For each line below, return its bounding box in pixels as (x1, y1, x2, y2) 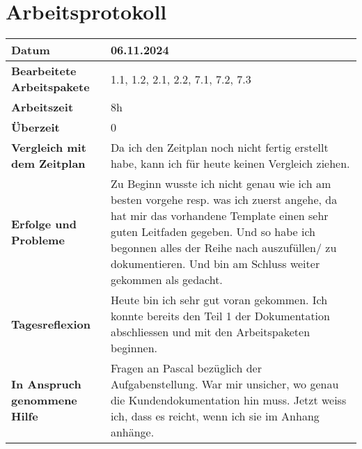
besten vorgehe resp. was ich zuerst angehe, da (110, 191, 338, 208)
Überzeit (11, 119, 60, 136)
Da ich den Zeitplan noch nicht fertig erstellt (110, 139, 329, 156)
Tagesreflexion (11, 315, 91, 332)
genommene (11, 392, 77, 409)
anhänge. (110, 424, 155, 441)
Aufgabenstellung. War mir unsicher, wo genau (110, 376, 339, 393)
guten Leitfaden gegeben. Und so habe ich (110, 223, 315, 240)
